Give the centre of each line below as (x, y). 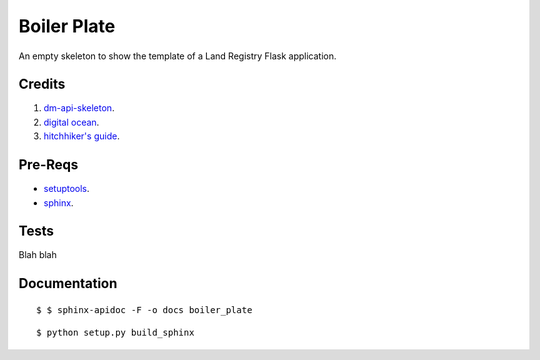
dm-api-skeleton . (79, 108)
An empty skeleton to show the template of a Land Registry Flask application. (177, 56)
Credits (42, 84)
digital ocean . (71, 122)
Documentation (68, 283)
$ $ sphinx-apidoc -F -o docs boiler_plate (144, 309)
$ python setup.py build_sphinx (115, 333)
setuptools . (66, 189)
